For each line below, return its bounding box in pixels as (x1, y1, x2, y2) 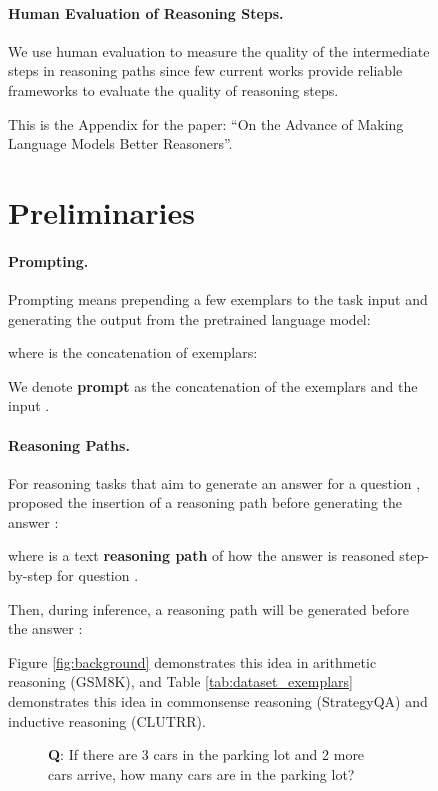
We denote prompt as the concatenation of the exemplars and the (8, 375, 418, 396)
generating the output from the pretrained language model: (8, 308, 371, 329)
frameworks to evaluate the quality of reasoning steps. (8, 79, 339, 100)
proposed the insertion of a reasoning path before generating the (8, 492, 403, 513)
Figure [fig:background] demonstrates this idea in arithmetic (8, 651, 377, 672)
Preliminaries (8, 191, 195, 232)
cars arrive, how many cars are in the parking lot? (48, 763, 355, 784)
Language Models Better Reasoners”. (8, 133, 233, 154)
